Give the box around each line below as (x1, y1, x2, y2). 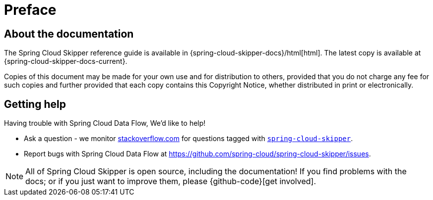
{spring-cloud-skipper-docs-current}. (4, 57, 127, 66)
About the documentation (4, 27, 134, 40)
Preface (4, 1, 57, 18)
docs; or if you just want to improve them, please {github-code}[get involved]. (25, 176, 316, 187)
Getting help (4, 98, 66, 110)
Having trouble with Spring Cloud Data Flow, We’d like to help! (4, 119, 206, 128)
